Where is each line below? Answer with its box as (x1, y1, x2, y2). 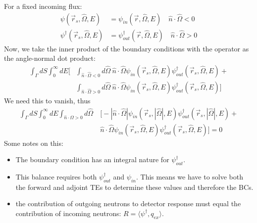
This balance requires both (15, 171, 97, 181)
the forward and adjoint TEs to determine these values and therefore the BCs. (15, 181, 254, 192)
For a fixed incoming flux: (4, 1, 82, 11)
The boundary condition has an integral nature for (15, 154, 169, 165)
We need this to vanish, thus (4, 95, 91, 105)
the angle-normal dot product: (4, 53, 96, 63)
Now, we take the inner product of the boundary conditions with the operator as (4, 43, 249, 53)
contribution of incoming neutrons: (15, 208, 121, 218)
